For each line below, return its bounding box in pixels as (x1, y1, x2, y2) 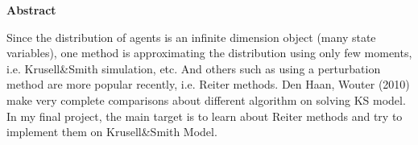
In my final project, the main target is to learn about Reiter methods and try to (6, 107, 403, 124)
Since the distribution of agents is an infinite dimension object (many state (6, 28, 376, 45)
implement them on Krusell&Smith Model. (6, 123, 217, 140)
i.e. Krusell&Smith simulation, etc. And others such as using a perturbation (6, 60, 381, 77)
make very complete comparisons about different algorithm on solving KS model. (6, 91, 406, 108)
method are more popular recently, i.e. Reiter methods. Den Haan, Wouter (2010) (6, 76, 410, 93)
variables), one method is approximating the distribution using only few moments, (6, 44, 412, 61)
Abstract (6, 2, 56, 18)
